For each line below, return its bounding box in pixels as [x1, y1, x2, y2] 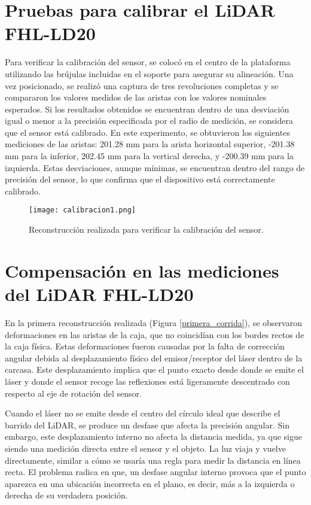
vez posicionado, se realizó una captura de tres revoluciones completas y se [5, 79, 279, 92]
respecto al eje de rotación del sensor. [5, 387, 142, 399]
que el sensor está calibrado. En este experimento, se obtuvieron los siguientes [5, 126, 290, 138]
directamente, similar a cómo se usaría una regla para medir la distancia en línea [5, 454, 301, 466]
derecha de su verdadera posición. [5, 489, 128, 501]
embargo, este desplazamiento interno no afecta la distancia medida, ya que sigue [5, 430, 302, 443]
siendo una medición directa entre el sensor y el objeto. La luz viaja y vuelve [5, 442, 286, 454]
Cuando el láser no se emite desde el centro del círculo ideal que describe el [5, 407, 280, 419]
